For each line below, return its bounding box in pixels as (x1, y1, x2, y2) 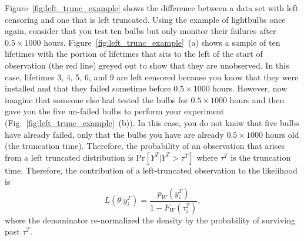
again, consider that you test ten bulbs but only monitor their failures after (5, 25, 276, 37)
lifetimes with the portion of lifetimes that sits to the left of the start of (5, 47, 263, 60)
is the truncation (230, 151, 291, 163)
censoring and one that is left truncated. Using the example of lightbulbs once (5, 13, 286, 25)
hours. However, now (212, 82, 288, 94)
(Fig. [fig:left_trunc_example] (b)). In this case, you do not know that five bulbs (5, 116, 299, 128)
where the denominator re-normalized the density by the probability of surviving (5, 213, 295, 226)
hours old (265, 128, 299, 140)
